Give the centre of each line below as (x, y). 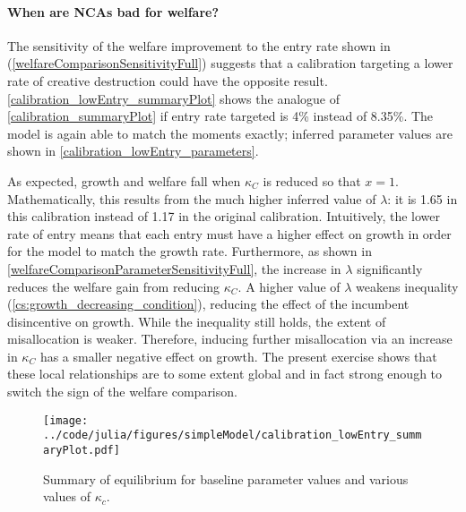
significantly (390, 268)
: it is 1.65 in (423, 198)
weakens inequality (407, 286)
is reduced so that (312, 180)
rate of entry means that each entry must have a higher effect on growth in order (229, 233)
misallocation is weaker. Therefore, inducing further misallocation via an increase (230, 339)
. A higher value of (289, 286)
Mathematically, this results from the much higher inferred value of (192, 198)
